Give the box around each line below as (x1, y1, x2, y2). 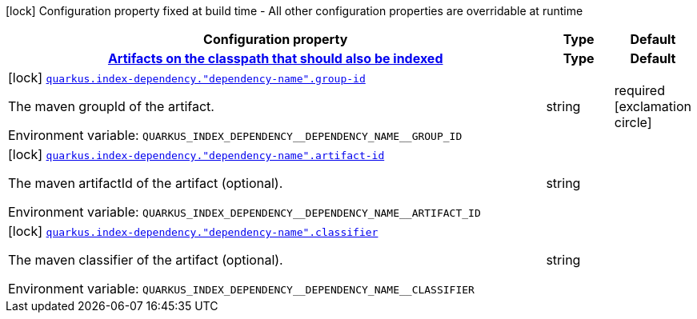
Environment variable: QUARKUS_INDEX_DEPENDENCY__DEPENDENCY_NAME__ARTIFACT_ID (8, 204, 481, 220)
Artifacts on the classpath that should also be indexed (107, 50, 443, 66)
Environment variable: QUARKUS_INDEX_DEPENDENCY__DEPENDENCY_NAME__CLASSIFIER (8, 281, 475, 297)
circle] (614, 114, 652, 130)
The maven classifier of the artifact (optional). (8, 252, 283, 268)
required (614, 82, 665, 98)
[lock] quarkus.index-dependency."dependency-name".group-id (8, 70, 366, 86)
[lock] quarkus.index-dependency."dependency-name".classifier (8, 223, 379, 239)
